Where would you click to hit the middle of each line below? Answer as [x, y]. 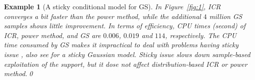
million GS [226, 16]
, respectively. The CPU [201, 35]
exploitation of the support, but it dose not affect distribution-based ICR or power [126, 64]
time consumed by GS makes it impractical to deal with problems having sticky [121, 45]
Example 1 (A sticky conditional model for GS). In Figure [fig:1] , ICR [112, 6]
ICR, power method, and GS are [52, 35]
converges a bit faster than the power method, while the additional [102, 16]
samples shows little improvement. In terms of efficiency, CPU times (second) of [125, 26]
